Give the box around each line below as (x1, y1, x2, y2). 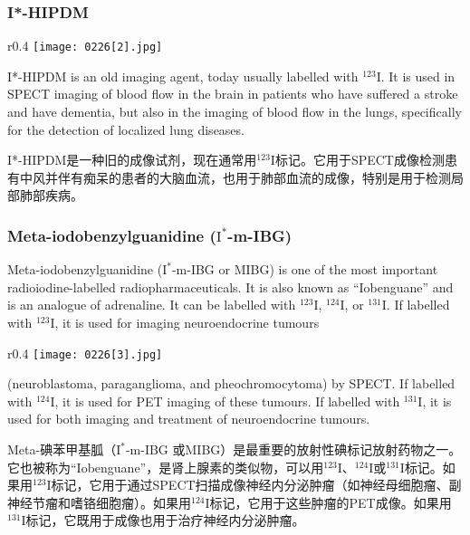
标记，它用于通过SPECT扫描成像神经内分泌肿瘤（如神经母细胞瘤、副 (51, 475, 462, 494)
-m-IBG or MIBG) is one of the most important (171, 260, 438, 279)
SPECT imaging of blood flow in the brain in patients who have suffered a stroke (7, 84, 458, 103)
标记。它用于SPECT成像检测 (274, 150, 445, 169)
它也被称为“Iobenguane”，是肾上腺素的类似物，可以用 (7, 457, 324, 476)
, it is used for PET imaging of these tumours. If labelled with (54, 391, 400, 410)
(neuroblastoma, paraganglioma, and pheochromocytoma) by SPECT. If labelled (7, 374, 456, 393)
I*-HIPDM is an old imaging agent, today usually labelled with (7, 66, 359, 85)
